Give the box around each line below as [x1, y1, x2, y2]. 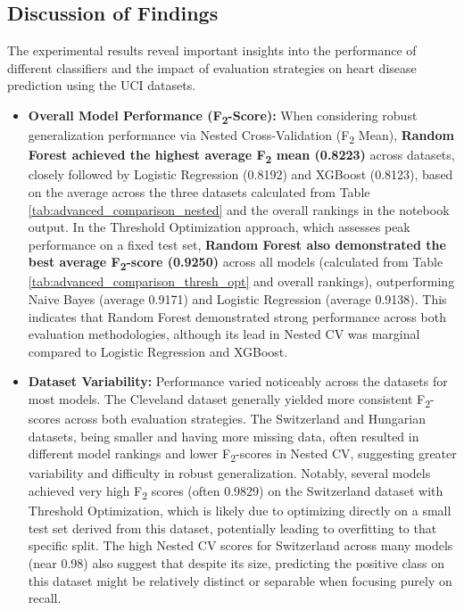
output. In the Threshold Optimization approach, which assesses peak [28, 218, 410, 236]
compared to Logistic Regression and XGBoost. [28, 342, 288, 360]
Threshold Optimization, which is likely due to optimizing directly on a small [28, 501, 452, 520]
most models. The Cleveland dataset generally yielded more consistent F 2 [28, 390, 430, 410]
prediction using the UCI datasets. [7, 76, 196, 95]
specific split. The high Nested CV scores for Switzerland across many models [28, 536, 453, 555]
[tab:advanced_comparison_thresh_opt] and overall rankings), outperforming [28, 272, 455, 291]
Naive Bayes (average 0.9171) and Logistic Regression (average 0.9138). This [28, 290, 447, 309]
